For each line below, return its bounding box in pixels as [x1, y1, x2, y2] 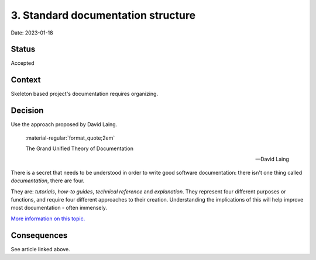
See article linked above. [11, 245, 70, 252]
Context [11, 75, 41, 85]
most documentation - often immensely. [11, 204, 108, 212]
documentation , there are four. [11, 177, 85, 184]
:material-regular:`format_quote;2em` [25, 134, 115, 141]
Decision [11, 106, 44, 116]
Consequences [11, 230, 68, 240]
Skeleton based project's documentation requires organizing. [11, 91, 158, 98]
